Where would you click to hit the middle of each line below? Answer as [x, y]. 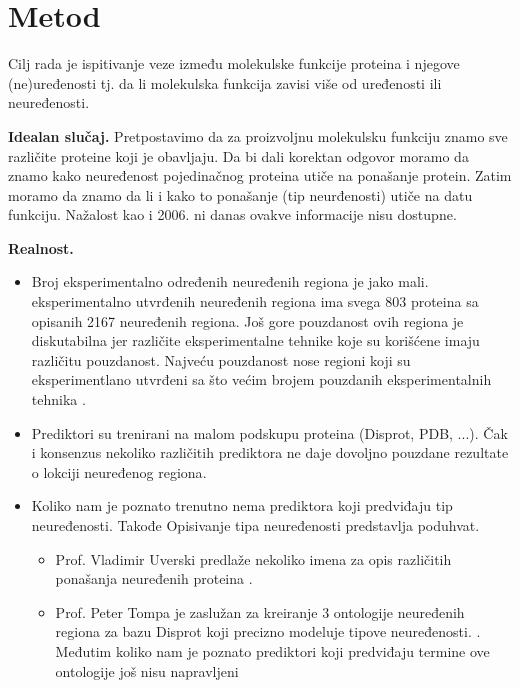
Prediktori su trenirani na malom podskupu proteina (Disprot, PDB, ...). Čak [269, 432]
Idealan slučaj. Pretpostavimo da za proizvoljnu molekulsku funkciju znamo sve [258, 135]
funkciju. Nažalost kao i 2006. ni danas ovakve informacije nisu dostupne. [232, 214]
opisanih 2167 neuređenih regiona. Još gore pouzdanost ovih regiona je [247, 320]
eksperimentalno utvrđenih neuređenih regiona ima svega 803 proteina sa [255, 301]
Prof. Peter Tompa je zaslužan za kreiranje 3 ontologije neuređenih [260, 611]
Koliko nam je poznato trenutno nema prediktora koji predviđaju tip [242, 505]
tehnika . [58, 399]
